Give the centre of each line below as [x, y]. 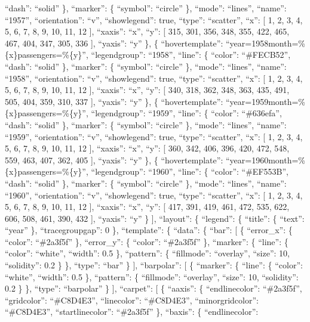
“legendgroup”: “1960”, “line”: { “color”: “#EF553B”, [190, 171]
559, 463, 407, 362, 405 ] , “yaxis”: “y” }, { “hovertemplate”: [114, 160]
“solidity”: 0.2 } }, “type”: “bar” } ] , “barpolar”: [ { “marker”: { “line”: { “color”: [154, 265]
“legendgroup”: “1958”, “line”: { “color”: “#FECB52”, [191, 55]
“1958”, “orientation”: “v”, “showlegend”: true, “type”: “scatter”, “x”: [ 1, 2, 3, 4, [154, 78]
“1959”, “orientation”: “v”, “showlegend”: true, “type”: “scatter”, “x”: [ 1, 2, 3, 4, [154, 136]
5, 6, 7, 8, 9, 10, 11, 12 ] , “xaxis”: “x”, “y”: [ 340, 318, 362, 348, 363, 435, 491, [147, 90]
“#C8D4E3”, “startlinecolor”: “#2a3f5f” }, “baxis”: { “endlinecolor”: [132, 312]
